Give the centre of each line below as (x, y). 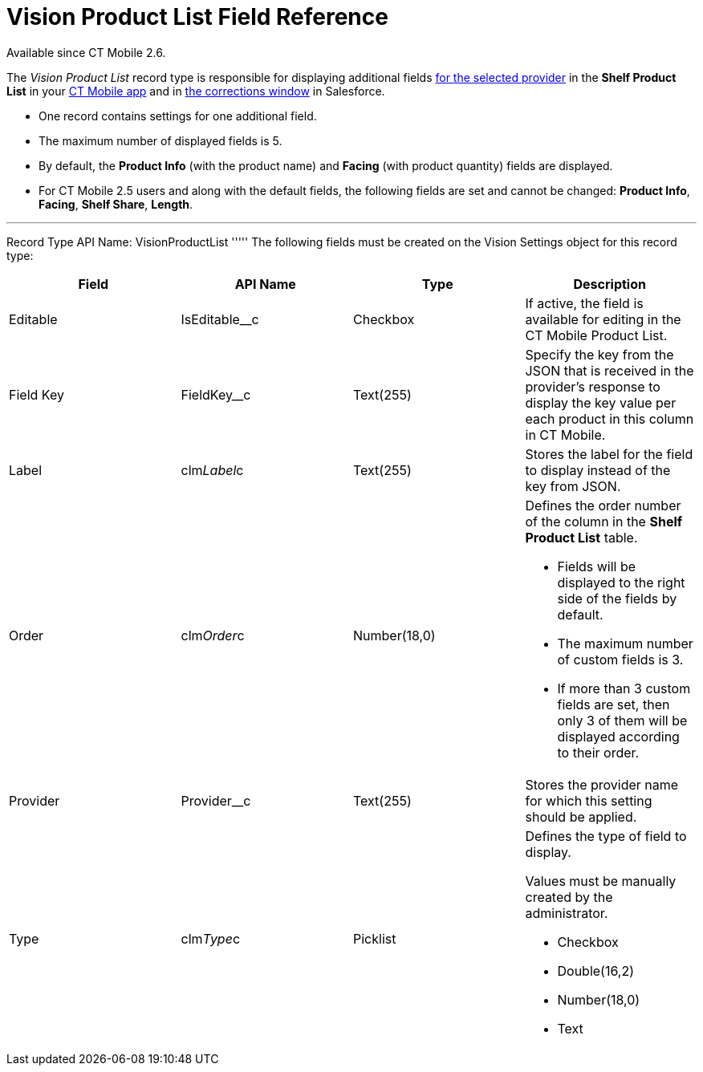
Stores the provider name (602, 784)
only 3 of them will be (622, 720)
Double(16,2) (596, 970)
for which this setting (589, 800)
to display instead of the (598, 470)
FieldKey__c (216, 394)
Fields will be (597, 566)
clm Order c (213, 635)
